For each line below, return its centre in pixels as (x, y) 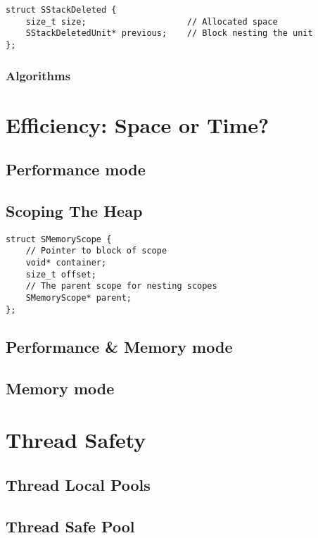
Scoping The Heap (74, 211)
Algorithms (38, 75)
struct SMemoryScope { (59, 239)
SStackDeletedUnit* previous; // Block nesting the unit (169, 33)
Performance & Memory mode (119, 346)
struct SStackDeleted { (61, 10)
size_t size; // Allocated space (152, 21)
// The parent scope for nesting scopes (121, 286)
